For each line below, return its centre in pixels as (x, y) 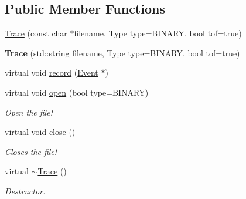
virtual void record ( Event (52, 72)
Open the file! (29, 112)
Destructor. (25, 190)
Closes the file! (31, 151)
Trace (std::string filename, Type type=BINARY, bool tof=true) (122, 53)
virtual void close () (40, 132)
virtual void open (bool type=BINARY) (77, 92)
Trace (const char (36, 33)
